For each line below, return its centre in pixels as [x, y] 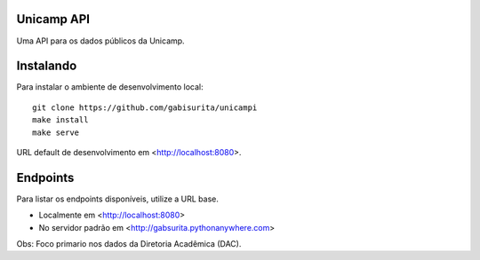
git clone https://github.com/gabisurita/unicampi [145, 107]
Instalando [47, 66]
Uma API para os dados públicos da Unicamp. [101, 41]
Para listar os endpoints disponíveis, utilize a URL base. [118, 199]
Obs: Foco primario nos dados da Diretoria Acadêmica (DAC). [129, 244]
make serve [56, 132]
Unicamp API [53, 19]
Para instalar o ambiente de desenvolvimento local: [110, 87]
